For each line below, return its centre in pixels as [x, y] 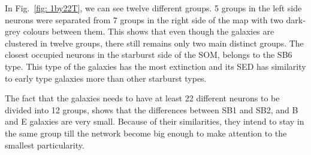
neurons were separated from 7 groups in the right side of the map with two [144, 19]
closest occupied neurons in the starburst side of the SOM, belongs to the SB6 [149, 55]
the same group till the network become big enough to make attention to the [146, 133]
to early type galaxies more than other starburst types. [106, 78]
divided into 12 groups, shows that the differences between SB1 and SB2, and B [152, 109]
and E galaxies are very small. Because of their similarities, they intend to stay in [155, 121]
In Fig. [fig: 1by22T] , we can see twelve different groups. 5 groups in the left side [153, 8]
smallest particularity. [45, 145]
